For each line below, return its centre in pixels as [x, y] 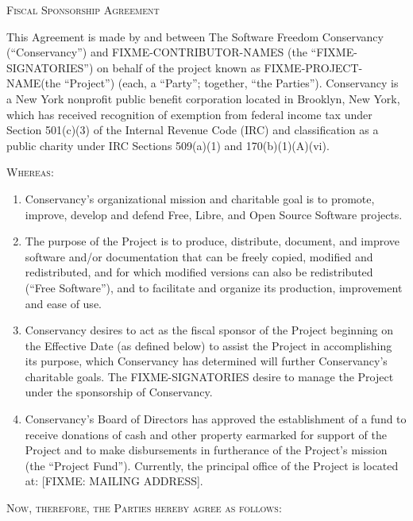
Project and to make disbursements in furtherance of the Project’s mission [206, 450]
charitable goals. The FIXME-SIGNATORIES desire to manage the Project [209, 376]
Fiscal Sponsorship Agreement [83, 10]
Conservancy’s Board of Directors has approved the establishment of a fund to [216, 419]
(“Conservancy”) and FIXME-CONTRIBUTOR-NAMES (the [157, 52]
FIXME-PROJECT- [313, 67]
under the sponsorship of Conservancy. [119, 392]
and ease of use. [63, 303]
